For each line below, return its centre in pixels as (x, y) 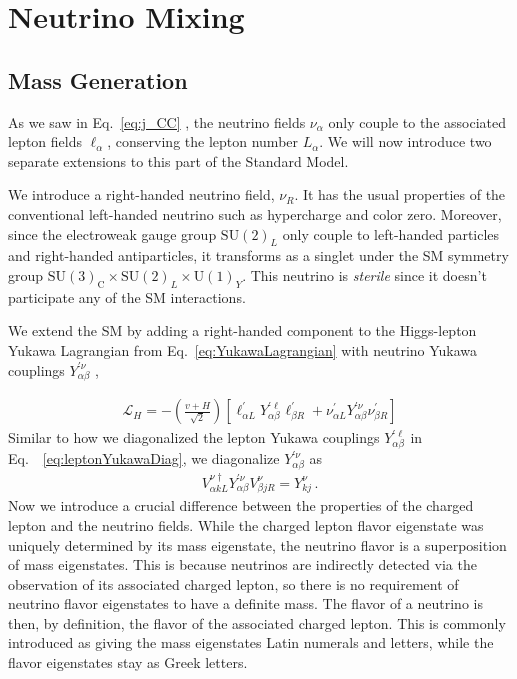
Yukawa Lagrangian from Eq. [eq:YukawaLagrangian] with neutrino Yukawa (243, 349)
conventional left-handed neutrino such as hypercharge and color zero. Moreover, (255, 213)
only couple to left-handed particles (391, 233)
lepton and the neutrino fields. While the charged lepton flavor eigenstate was (246, 524)
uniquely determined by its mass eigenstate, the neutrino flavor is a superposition (257, 544)
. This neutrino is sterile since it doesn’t (364, 274)
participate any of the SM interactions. (127, 296)
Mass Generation (98, 79)
